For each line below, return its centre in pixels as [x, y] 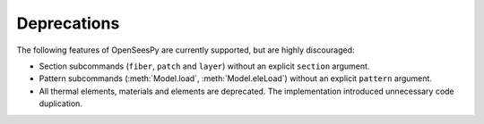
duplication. [60, 103]
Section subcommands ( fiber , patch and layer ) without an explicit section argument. [204, 66]
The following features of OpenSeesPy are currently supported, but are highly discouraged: [186, 50]
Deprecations [68, 23]
